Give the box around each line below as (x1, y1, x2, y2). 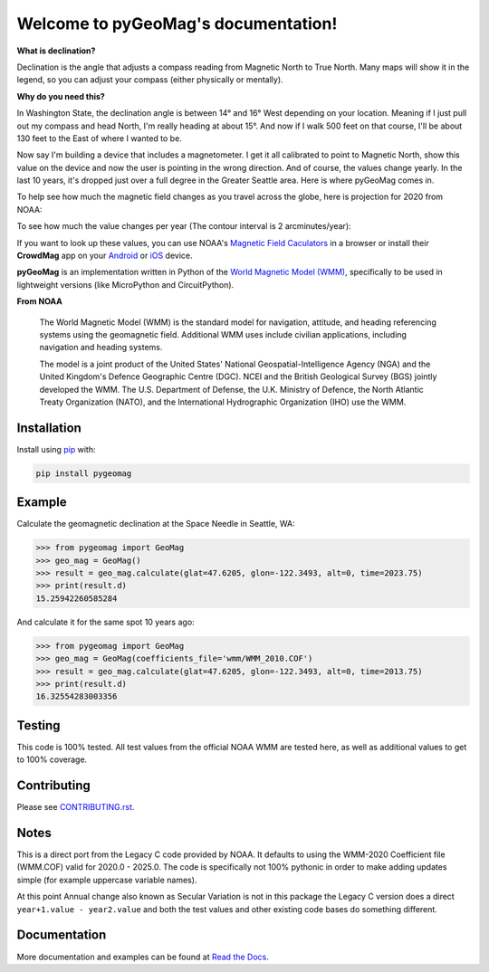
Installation (16, 420, 81, 435)
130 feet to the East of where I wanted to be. (16, 132, 183, 144)
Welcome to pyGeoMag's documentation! (16, 14, 338, 33)
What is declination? (16, 45, 96, 56)
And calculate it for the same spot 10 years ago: (16, 616, 195, 627)
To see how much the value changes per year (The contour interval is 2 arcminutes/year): (16, 221, 352, 232)
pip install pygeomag (35, 468, 132, 479)
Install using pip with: (16, 443, 96, 454)
